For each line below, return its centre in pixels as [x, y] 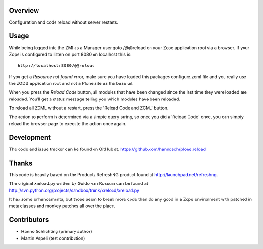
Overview [24, 10]
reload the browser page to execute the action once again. [68, 123]
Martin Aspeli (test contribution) [53, 238]
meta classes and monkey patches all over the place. [62, 206]
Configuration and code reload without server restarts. [64, 22]
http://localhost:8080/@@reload [56, 66]
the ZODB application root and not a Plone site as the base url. [71, 83]
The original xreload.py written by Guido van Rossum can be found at [79, 183]
